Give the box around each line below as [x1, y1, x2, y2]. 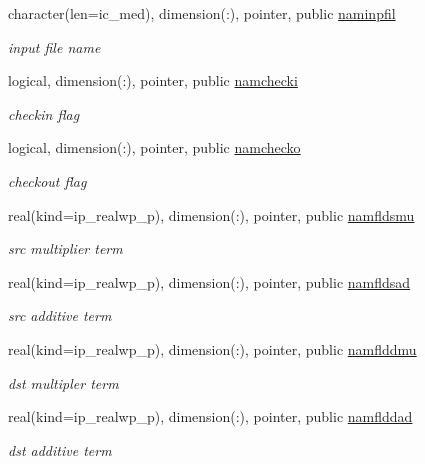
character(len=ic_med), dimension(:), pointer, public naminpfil [8, 3, 396, 23]
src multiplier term [8, 238, 123, 259]
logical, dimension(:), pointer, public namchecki [8, 70, 298, 91]
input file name [8, 36, 101, 57]
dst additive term [8, 439, 112, 460]
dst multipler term [8, 372, 119, 393]
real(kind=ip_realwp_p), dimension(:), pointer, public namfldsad [8, 271, 411, 292]
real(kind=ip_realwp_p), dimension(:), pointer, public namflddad [8, 406, 413, 427]
